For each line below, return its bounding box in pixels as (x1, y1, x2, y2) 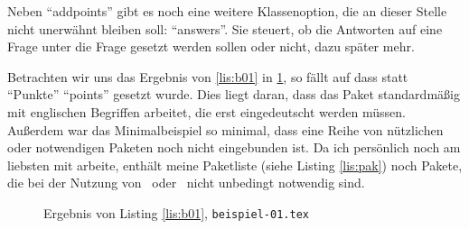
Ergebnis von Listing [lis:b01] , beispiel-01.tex (43, 203, 309, 222)
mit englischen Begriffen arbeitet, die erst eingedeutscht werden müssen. (7, 102, 406, 121)
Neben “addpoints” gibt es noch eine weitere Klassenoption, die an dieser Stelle (7, 2, 447, 20)
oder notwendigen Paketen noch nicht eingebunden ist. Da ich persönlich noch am (7, 138, 461, 157)
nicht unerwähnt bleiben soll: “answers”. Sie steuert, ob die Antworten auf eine (7, 19, 443, 38)
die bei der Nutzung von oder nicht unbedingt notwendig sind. (7, 173, 365, 192)
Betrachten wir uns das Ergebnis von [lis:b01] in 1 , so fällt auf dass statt (7, 67, 408, 86)
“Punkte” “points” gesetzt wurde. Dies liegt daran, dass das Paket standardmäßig (7, 85, 460, 104)
